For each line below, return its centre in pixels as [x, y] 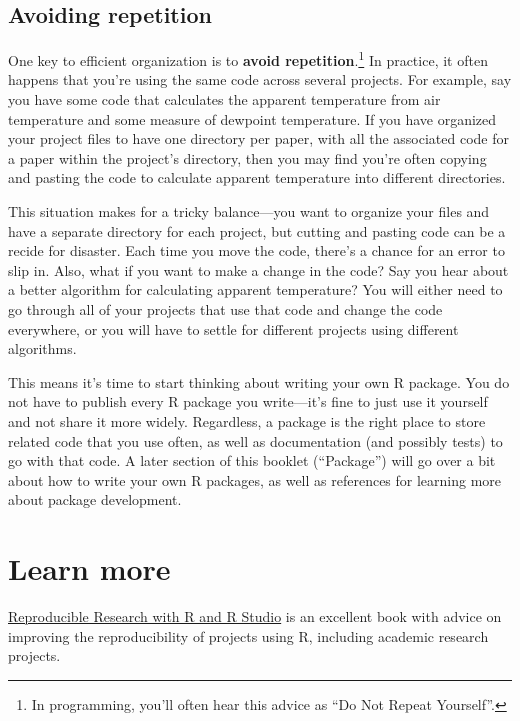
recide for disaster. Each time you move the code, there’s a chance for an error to [256, 250]
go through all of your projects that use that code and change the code [225, 308]
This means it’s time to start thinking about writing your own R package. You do [259, 381]
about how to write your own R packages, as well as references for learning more [255, 479]
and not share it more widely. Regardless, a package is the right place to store [247, 420]
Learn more [89, 568]
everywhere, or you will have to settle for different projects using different [233, 328]
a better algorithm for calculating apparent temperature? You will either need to [255, 289]
